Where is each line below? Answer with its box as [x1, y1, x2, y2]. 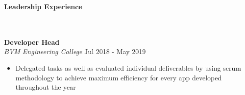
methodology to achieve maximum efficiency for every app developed [15, 72, 222, 82]
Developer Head [4, 37, 60, 47]
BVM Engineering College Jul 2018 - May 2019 [4, 46, 146, 57]
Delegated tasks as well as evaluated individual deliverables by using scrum [15, 62, 241, 73]
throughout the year [15, 82, 76, 92]
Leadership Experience [4, 1, 82, 11]
